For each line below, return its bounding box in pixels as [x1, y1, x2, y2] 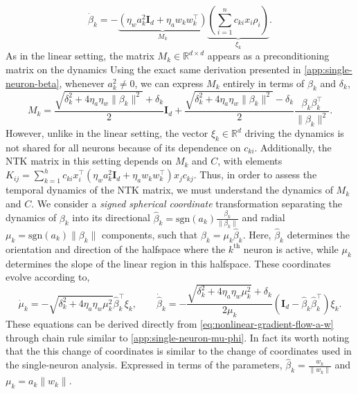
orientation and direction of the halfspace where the [6, 241, 226, 256]
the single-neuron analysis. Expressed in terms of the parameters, [6, 357, 283, 372]
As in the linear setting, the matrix [6, 48, 154, 63]
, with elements [217, 153, 283, 168]
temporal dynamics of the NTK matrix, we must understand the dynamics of [6, 182, 333, 197]
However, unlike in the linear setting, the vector [6, 126, 208, 140]
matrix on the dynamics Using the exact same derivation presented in [6, 62, 301, 76]
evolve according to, [6, 270, 90, 284]
